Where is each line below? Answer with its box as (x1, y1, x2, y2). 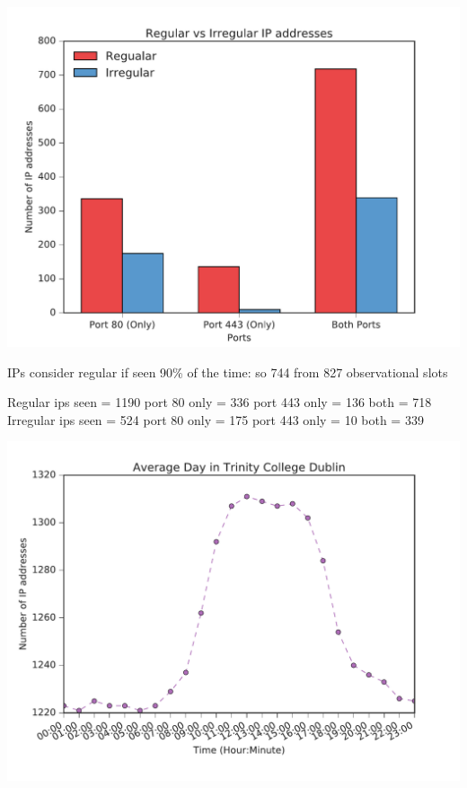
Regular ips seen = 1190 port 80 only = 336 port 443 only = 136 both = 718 (7, 393, 432, 412)
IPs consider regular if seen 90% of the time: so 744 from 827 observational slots (7, 362, 448, 381)
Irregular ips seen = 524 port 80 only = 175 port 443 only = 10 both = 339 (7, 410, 424, 429)
